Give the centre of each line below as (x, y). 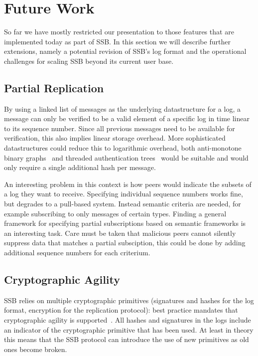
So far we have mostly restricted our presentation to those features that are (119, 32)
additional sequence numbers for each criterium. (77, 253)
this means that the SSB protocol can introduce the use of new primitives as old (127, 339)
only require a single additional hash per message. (80, 167)
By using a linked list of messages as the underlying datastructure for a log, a (122, 108)
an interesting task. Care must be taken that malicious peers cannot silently (120, 233)
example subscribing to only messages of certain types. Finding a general (115, 213)
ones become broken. (36, 349)
